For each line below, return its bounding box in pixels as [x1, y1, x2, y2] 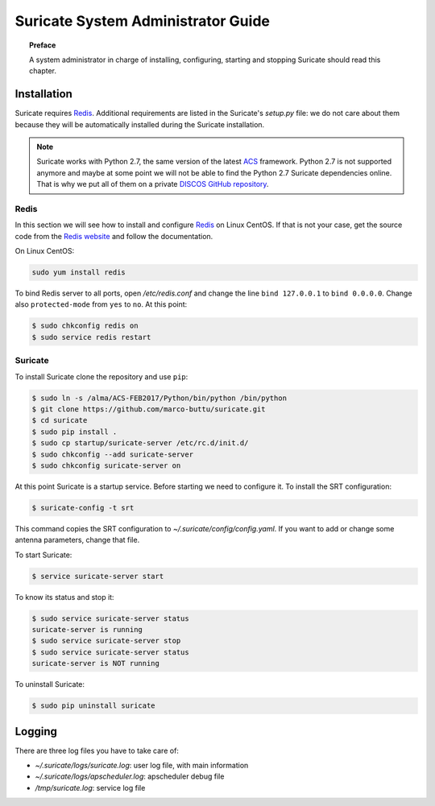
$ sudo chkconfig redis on [31, 321, 139, 330]
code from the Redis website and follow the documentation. [14, 231, 213, 241]
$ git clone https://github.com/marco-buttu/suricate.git [31, 404, 266, 414]
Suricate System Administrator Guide [14, 12, 270, 30]
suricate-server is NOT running [31, 659, 160, 668]
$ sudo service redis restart [31, 333, 151, 341]
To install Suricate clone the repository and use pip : [14, 371, 188, 382]
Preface [29, 40, 56, 50]
